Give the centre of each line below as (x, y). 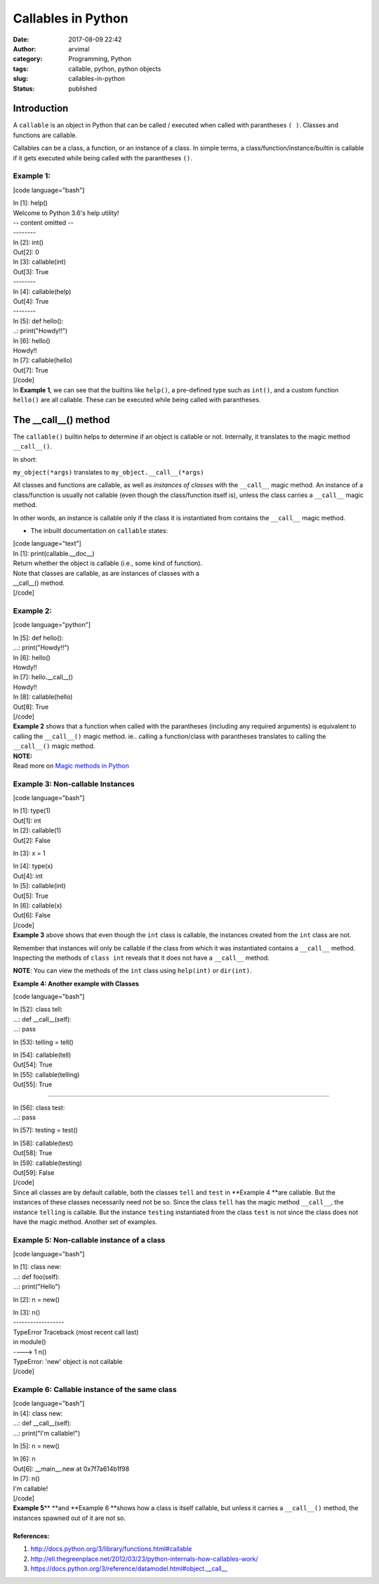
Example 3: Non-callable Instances (74, 784)
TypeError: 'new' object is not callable (68, 1361)
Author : (25, 49)
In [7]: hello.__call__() (43, 677)
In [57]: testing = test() (46, 1130)
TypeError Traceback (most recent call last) (76, 1332)
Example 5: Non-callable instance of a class (89, 1239)
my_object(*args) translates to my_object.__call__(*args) (108, 472)
